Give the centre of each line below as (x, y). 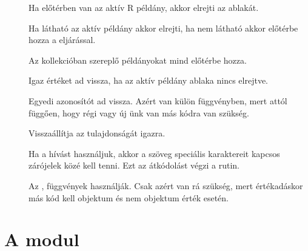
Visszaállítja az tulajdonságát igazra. (97, 133)
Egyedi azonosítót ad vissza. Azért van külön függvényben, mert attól (158, 100)
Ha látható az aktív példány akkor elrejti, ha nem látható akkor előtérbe (163, 28)
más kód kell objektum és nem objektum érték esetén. (129, 197)
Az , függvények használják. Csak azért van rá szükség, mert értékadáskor (166, 185)
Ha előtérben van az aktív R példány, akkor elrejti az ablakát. (144, 7)
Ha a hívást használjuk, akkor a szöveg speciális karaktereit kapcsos (154, 153)
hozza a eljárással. (62, 40)
